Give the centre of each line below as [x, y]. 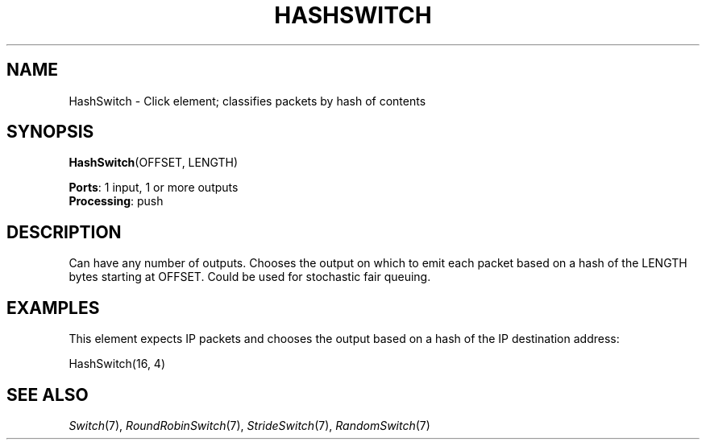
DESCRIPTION [64, 232]
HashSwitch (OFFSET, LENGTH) [154, 163]
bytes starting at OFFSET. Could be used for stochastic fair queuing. [250, 277]
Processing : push [116, 201]
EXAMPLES [53, 308]
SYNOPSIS [50, 132]
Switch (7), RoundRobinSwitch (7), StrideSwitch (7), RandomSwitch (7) [249, 425]
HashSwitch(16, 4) [117, 364]
